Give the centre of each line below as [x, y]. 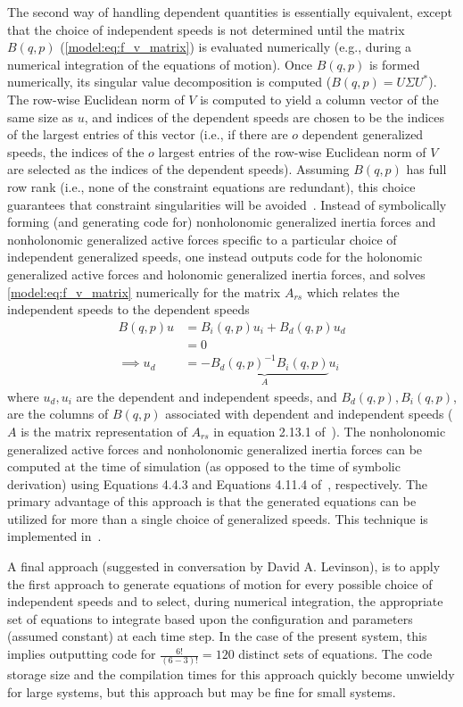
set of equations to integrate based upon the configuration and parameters [210, 618]
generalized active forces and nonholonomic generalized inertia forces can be [215, 449]
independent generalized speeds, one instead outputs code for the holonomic [215, 257]
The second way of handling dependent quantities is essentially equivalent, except [230, 12]
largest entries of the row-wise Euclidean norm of [292, 151]
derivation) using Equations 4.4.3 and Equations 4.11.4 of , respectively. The [218, 483]
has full [426, 169]
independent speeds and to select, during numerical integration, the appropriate [225, 601]
